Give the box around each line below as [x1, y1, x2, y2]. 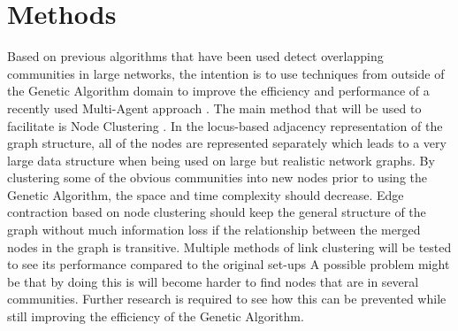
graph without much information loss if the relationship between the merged [7, 220, 421, 239]
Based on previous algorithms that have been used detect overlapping [7, 47, 384, 65]
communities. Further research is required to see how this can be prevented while [7, 289, 447, 308]
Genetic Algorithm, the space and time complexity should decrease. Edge [7, 185, 404, 204]
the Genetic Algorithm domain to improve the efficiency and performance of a [7, 81, 430, 100]
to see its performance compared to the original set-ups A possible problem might [7, 255, 450, 273]
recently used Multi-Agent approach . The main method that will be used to [7, 98, 422, 117]
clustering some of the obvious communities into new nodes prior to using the [7, 168, 428, 187]
